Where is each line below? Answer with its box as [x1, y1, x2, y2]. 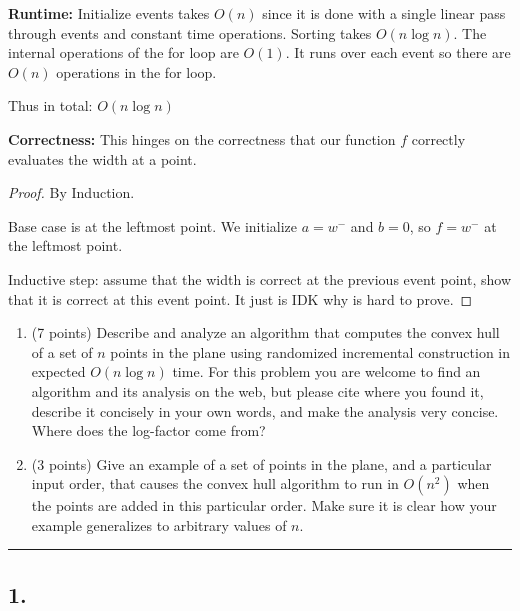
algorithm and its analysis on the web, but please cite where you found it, [31, 380, 484, 401]
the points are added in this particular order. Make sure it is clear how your [31, 495, 497, 516]
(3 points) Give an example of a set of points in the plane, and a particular [31, 453, 492, 474]
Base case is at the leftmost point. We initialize [8, 215, 298, 236]
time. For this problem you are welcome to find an [172, 361, 481, 382]
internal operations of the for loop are [8, 42, 239, 63]
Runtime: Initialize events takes [8, 3, 210, 23]
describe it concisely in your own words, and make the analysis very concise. [31, 400, 499, 421]
